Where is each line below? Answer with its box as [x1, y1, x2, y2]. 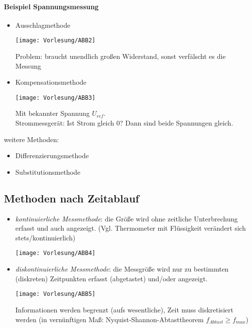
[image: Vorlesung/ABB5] [15, 291, 96, 298]
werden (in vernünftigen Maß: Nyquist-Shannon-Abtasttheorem [15, 314, 204, 324]
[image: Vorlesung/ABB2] [15, 37, 96, 44]
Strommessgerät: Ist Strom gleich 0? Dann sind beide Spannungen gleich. [15, 118, 234, 128]
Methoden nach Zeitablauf [4, 190, 139, 205]
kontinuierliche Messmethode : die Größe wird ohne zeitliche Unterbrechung [15, 213, 238, 223]
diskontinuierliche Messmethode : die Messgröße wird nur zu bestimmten [15, 264, 229, 274]
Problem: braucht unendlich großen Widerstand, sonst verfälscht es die [15, 51, 226, 61]
